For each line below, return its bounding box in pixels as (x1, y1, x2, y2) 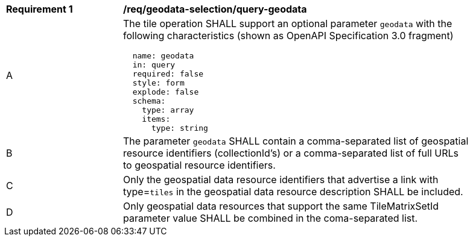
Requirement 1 (6, 3, 73, 15)
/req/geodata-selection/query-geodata (123, 3, 307, 15)
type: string (151, 124, 208, 133)
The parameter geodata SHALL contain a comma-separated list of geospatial (123, 135, 469, 147)
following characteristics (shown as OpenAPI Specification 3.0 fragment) (123, 30, 454, 42)
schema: (132, 96, 166, 105)
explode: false (132, 87, 199, 96)
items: (142, 114, 171, 124)
